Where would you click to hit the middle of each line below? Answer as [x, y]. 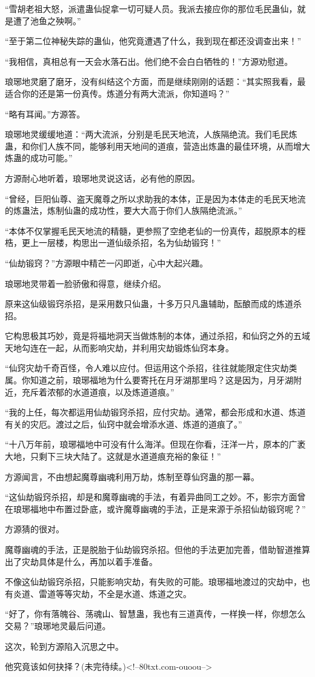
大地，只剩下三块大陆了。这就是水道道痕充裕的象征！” [113, 456]
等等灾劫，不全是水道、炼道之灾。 [123, 593]
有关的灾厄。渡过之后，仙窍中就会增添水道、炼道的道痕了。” [124, 424]
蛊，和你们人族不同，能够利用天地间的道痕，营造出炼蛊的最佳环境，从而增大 [157, 146]
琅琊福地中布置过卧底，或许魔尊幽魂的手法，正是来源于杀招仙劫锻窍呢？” [159, 508]
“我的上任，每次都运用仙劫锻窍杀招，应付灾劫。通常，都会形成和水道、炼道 [155, 412]
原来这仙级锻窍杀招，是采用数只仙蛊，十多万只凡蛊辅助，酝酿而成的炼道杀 [153, 304]
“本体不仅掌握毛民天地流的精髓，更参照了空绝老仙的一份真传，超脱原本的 [151, 230]
